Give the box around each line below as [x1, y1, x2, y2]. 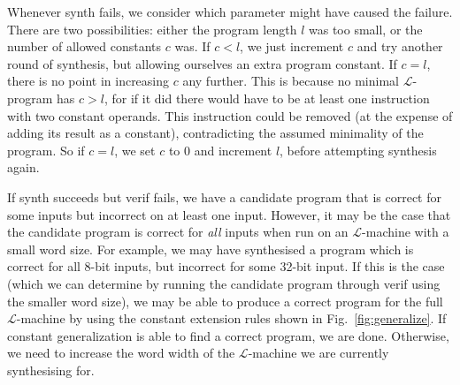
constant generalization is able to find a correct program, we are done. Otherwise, [7, 326, 449, 344]
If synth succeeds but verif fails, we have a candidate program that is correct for [7, 187, 441, 206]
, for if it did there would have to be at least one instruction [103, 88, 430, 107]
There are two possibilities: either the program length [7, 19, 297, 38]
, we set [114, 140, 156, 159]
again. [7, 158, 40, 177]
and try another [356, 37, 443, 56]
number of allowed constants [7, 37, 162, 56]
